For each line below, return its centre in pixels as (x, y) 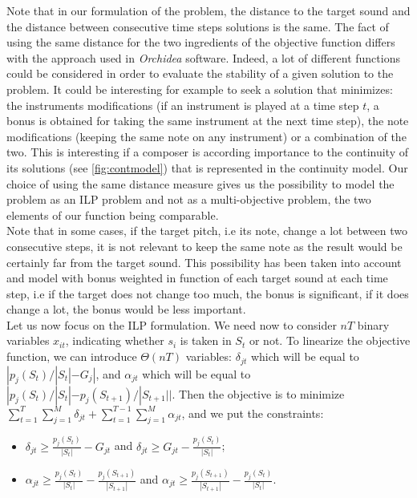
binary (373, 324)
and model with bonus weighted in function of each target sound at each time (197, 278)
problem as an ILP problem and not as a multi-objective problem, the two (189, 199)
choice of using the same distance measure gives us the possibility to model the (200, 183)
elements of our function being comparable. (113, 215)
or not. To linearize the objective (330, 340)
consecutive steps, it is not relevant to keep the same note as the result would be (204, 246)
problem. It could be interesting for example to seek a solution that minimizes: (200, 89)
